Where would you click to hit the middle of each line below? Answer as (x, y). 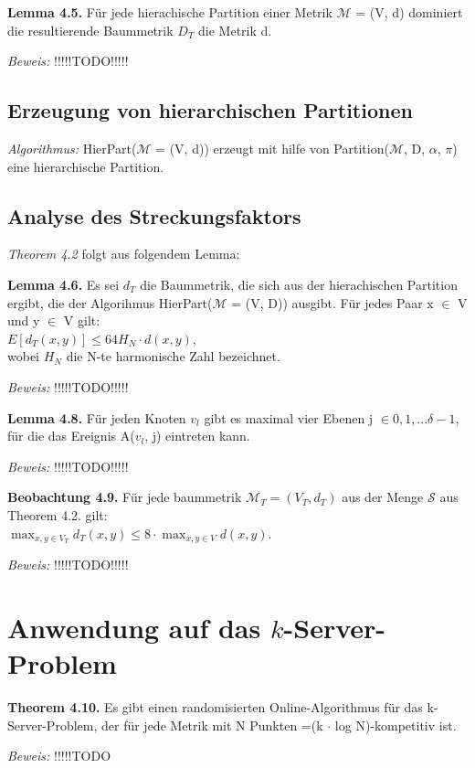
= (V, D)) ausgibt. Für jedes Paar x (332, 302)
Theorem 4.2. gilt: (58, 514)
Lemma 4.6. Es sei (63, 284)
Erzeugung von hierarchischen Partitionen (210, 110)
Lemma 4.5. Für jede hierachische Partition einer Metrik (170, 12)
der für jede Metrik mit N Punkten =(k (212, 725)
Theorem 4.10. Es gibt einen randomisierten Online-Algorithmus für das (215, 707)
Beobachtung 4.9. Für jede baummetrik (125, 497)
